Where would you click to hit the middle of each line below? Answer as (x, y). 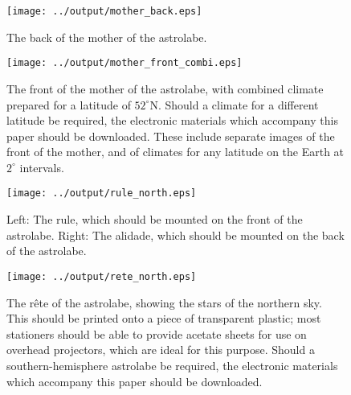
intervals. (42, 167)
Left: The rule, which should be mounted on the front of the (155, 219)
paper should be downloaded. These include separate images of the (171, 136)
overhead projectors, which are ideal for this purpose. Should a (161, 350)
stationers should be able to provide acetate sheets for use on (157, 333)
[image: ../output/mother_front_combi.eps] (124, 63)
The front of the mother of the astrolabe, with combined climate (165, 88)
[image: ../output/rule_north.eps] (102, 193)
